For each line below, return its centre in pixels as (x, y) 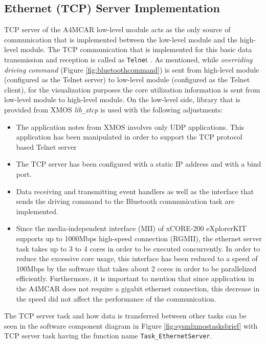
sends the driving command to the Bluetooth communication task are (125, 201)
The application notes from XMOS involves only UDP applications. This (130, 127)
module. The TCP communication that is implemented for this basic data (136, 49)
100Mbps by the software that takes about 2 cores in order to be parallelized (136, 268)
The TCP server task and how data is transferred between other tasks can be (125, 316)
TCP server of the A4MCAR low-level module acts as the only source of (117, 29)
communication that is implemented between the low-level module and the (121, 39)
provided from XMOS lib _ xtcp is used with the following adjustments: (114, 110)
